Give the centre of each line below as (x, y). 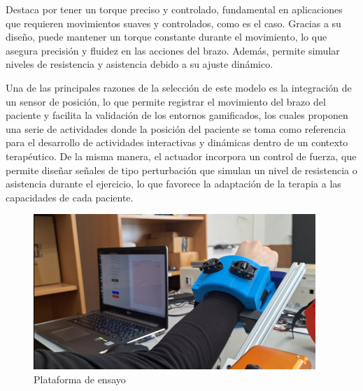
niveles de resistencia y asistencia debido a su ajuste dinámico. (140, 64)
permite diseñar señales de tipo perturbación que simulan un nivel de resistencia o (181, 170)
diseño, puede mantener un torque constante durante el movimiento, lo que (166, 37)
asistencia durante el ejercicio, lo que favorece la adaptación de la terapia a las (173, 184)
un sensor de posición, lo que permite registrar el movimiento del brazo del (166, 101)
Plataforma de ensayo (80, 379)
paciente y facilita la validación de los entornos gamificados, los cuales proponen (177, 115)
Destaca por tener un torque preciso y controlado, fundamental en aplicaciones (174, 9)
